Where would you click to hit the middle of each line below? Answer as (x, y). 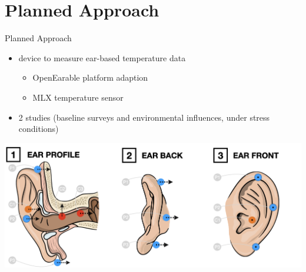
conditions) (39, 129)
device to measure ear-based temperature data (102, 57)
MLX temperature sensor (78, 97)
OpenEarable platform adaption (90, 77)
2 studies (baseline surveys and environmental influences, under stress (144, 117)
